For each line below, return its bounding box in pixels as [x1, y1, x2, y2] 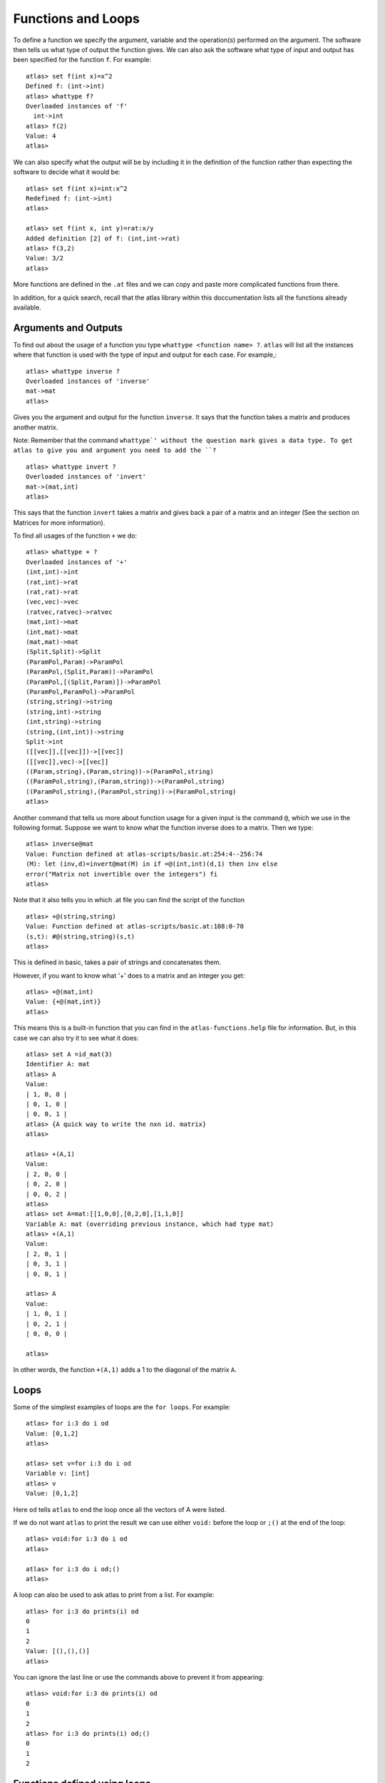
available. [13, 303, 42, 312]
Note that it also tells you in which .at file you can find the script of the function [13, 896, 245, 904]
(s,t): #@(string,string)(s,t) [26, 932, 135, 941]
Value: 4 [26, 132, 56, 141]
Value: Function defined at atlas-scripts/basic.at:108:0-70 [26, 922, 244, 931]
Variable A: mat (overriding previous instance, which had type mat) [26, 1220, 274, 1228]
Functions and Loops [13, 11, 140, 26]
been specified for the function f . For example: [13, 56, 151, 64]
